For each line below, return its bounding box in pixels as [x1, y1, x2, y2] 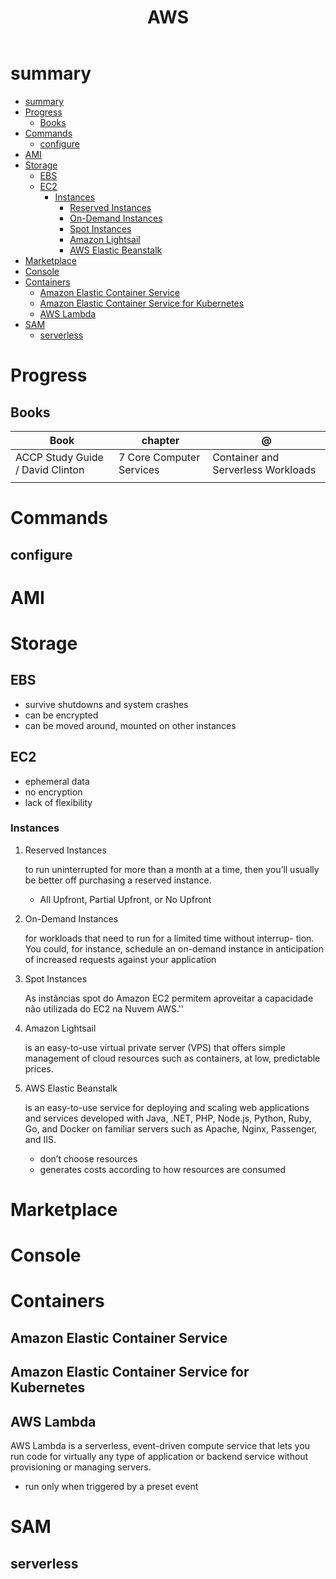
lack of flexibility [24, 796, 93, 808]
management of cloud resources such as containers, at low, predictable [24, 1052, 321, 1064]
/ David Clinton [15, 462, 85, 476]
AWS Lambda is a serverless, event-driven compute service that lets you [10, 1439, 310, 1451]
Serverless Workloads [212, 462, 317, 476]
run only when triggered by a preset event [24, 1480, 199, 1492]
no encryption [24, 786, 83, 798]
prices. [24, 1062, 54, 1075]
